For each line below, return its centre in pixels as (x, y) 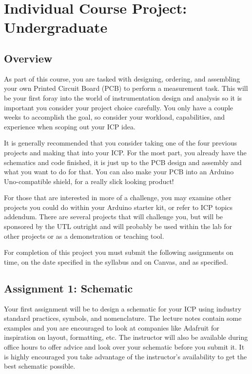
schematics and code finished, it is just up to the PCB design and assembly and (123, 162)
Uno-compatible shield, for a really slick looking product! (89, 181)
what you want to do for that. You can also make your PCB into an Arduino (119, 172)
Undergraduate (56, 27)
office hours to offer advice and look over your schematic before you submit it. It (124, 347)
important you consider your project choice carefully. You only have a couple (119, 107)
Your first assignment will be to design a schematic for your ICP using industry (123, 308)
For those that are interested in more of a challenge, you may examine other (118, 197)
